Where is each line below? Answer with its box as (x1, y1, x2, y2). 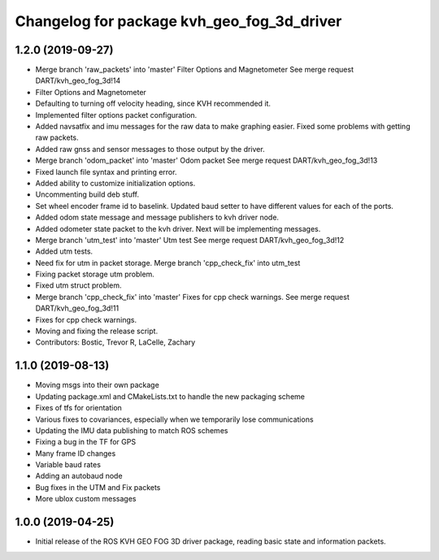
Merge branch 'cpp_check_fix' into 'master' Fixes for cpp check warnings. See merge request (35, 292, 350, 302)
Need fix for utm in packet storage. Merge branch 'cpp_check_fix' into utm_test (35, 258, 301, 267)
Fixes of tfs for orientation (35, 403, 122, 413)
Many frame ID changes (35, 448, 116, 458)
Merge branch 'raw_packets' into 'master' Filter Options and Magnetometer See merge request (35, 65, 354, 75)
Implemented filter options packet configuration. (35, 110, 198, 119)
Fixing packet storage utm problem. (35, 269, 154, 280)
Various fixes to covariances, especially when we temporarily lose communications (35, 415, 314, 424)
